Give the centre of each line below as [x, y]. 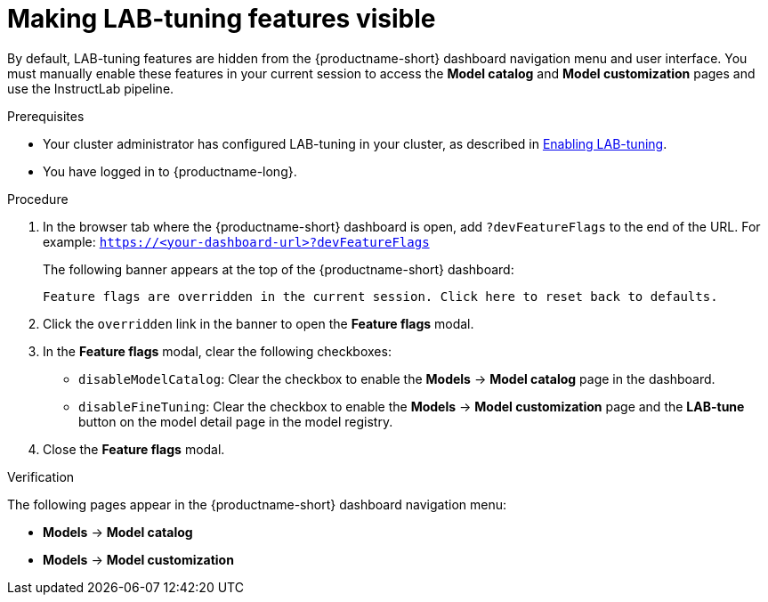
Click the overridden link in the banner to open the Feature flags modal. [259, 323]
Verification [41, 476]
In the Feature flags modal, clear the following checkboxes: [217, 351]
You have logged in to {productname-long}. [170, 171]
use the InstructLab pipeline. [91, 88]
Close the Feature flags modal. [134, 449]
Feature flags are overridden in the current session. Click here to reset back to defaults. [380, 296]
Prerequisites [46, 116]
